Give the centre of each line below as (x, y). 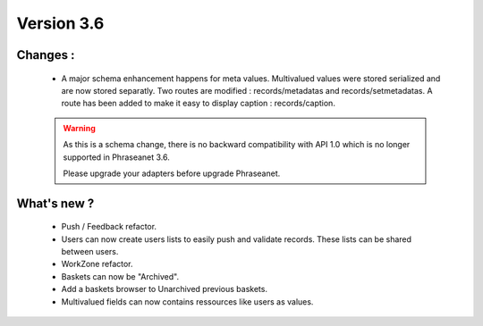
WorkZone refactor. (97, 264)
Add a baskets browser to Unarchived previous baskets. (165, 289)
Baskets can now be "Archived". (120, 276)
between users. (90, 252)
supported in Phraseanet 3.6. (116, 157)
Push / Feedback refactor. (109, 227)
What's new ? (55, 203)
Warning (79, 128)
